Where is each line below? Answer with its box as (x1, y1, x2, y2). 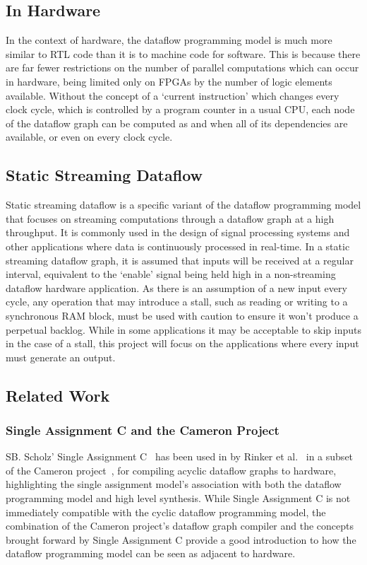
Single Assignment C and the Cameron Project (6, 421, 279, 438)
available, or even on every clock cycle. (6, 129, 173, 144)
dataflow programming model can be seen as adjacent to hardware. (6, 546, 296, 561)
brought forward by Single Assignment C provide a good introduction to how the (6, 532, 356, 547)
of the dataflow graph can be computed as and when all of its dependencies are (6, 115, 348, 130)
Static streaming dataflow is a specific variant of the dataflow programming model (6, 197, 361, 212)
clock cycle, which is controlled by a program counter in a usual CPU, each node (6, 102, 355, 117)
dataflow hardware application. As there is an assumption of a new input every (6, 280, 347, 295)
